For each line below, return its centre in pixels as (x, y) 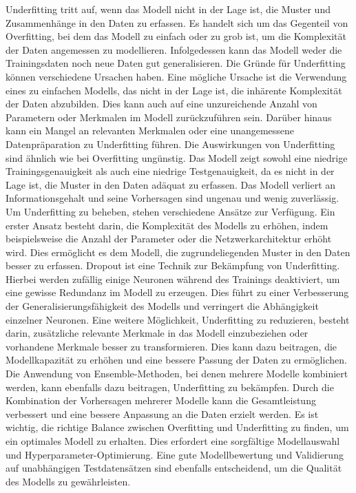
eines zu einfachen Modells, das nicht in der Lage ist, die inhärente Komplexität (174, 90)
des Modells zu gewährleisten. (68, 481)
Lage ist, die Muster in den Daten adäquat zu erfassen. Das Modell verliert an (171, 184)
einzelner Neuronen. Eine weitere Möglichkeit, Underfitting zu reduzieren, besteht (178, 319)
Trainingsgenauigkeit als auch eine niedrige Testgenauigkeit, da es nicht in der (170, 171)
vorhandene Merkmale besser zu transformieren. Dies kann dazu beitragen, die (171, 346)
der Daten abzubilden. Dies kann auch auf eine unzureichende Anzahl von (161, 104)
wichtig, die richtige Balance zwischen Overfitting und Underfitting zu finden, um (177, 427)
